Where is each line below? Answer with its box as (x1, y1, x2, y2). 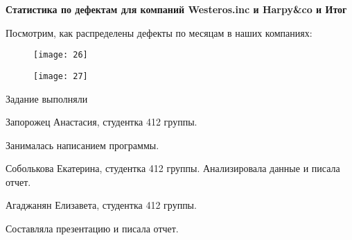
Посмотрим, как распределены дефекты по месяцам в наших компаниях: (6, 25, 313, 40)
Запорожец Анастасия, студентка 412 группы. (6, 114, 197, 129)
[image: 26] (33, 50, 88, 60)
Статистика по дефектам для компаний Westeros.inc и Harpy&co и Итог (6, 2, 347, 16)
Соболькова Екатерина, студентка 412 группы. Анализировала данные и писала (6, 161, 340, 175)
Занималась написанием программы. (6, 137, 159, 152)
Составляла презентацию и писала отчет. (6, 221, 179, 236)
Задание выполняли (6, 91, 88, 105)
